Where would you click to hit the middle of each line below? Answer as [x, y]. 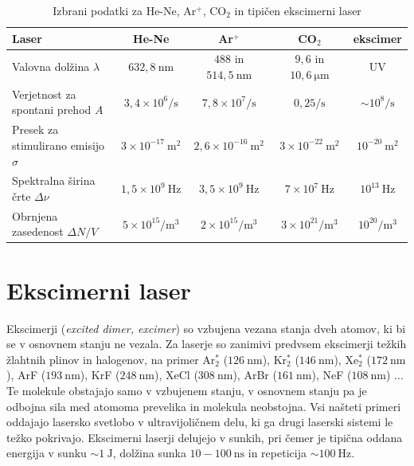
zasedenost [38, 231]
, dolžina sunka [149, 453]
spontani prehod [52, 110]
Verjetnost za [44, 94]
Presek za [35, 129]
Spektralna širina [54, 180]
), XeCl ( [176, 375]
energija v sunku [47, 453]
